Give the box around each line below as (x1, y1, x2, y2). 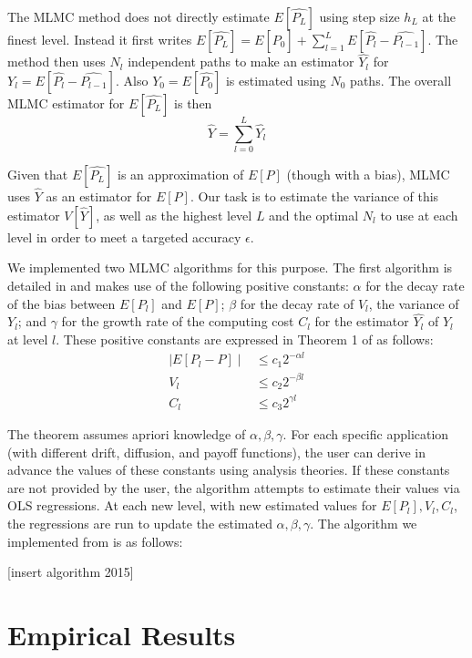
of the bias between (7, 293, 116, 313)
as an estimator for (46, 187, 152, 206)
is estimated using (225, 70, 326, 89)
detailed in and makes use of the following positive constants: (7, 275, 349, 294)
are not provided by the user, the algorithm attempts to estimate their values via (7, 478, 460, 497)
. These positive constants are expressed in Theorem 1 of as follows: (56, 329, 434, 348)
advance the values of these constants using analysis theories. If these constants (7, 460, 450, 479)
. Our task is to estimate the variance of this (190, 187, 439, 206)
